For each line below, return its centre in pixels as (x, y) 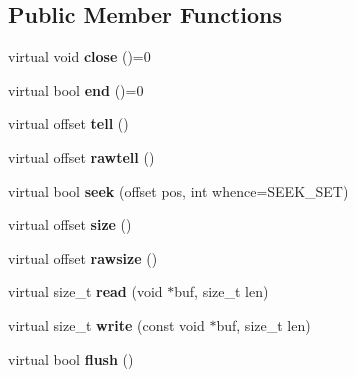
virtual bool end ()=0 (76, 89)
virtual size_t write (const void (106, 324)
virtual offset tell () (68, 123)
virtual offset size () (70, 224)
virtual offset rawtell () (81, 156)
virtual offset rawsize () (83, 257)
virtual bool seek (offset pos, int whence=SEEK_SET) (178, 190)
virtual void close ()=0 (79, 56)
